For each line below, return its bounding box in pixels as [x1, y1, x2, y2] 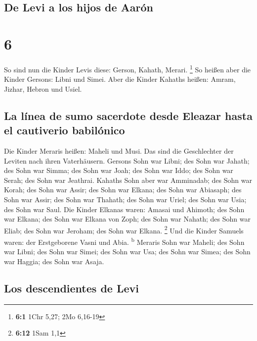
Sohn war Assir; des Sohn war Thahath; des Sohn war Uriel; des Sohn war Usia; [4, 194, 247, 204]
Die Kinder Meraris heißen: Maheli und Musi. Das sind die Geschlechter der [4, 145, 234, 156]
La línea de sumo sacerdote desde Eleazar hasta [4, 108, 253, 123]
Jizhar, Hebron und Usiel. [4, 83, 82, 94]
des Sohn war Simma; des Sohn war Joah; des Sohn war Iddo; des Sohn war [4, 165, 233, 175]
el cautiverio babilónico [4, 122, 125, 138]
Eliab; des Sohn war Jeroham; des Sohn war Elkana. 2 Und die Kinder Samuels [4, 224, 244, 235]
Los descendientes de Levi [4, 280, 139, 295]
